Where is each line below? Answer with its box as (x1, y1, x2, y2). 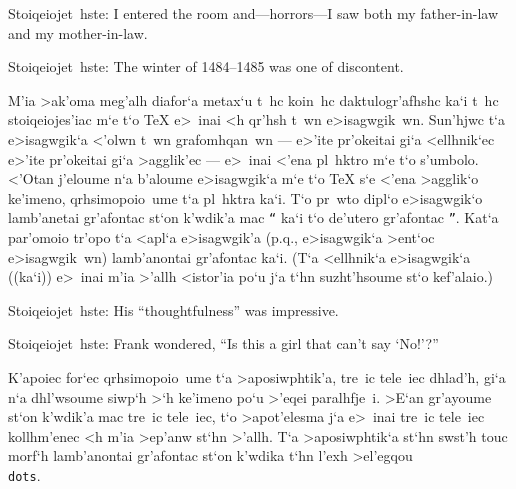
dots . (8, 464, 41, 485)
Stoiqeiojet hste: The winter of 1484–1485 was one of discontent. (8, 56, 404, 77)
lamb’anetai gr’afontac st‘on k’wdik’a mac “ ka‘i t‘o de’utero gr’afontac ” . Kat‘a (8, 207, 499, 228)
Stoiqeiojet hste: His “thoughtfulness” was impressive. (8, 299, 339, 320)
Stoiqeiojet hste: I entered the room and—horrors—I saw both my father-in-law (8, 3, 499, 23)
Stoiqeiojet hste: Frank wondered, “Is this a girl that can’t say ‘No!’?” (8, 333, 439, 354)
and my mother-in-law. (8, 22, 148, 43)
